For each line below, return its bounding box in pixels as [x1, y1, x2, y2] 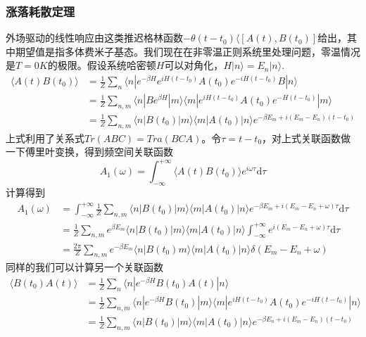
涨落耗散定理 [6, 2, 75, 20]
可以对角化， [164, 58, 224, 72]
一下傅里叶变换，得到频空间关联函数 [6, 144, 173, 159]
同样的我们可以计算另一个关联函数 [6, 260, 163, 274]
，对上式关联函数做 [262, 130, 351, 145]
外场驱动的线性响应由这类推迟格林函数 [6, 30, 183, 45]
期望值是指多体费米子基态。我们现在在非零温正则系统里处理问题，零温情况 [15, 44, 360, 58]
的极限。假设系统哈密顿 [47, 58, 156, 72]
